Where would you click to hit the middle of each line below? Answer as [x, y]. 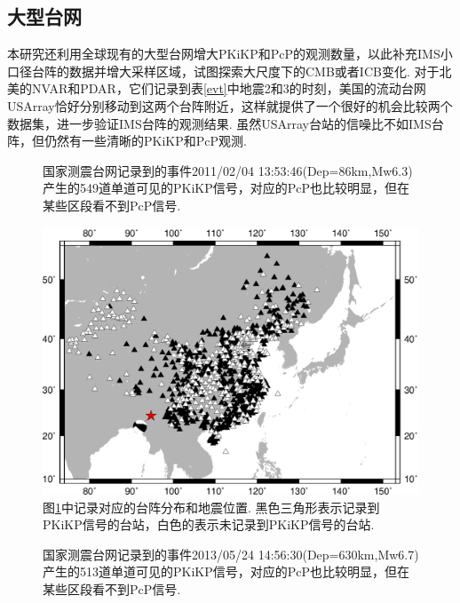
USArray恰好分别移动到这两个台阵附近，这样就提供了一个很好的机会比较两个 [230, 105]
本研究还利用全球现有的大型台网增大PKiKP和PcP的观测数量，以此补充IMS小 [230, 54]
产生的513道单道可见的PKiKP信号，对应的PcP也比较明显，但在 [226, 571]
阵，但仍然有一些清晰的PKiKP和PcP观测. [127, 141]
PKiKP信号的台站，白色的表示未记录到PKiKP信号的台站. [209, 524]
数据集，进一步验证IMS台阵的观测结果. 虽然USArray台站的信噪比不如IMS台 [226, 123]
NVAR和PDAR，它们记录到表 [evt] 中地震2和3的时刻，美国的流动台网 [229, 88]
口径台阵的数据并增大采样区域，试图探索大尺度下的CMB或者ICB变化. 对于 [223, 71]
